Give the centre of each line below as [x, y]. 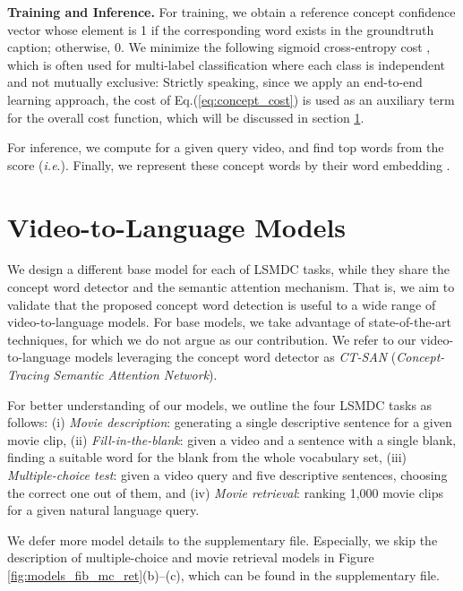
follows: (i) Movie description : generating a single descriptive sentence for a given [230, 422]
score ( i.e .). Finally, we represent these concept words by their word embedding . [229, 164]
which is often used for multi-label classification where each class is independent [227, 64]
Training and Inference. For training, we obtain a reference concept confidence [231, 12]
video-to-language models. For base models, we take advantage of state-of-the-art [229, 322]
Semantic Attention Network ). [135, 375]
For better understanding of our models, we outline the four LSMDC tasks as [220, 404]
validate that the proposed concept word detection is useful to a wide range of [222, 304]
